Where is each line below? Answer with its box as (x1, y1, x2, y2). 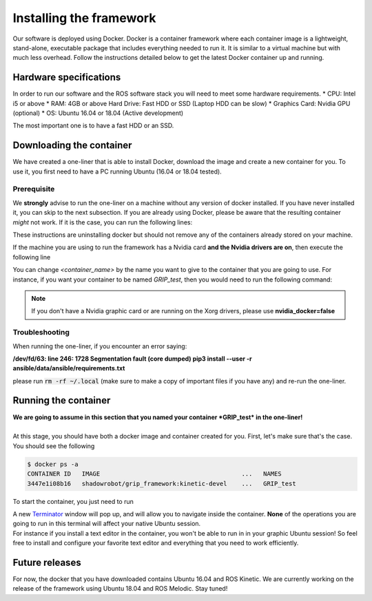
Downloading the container (12, 140, 132, 151)
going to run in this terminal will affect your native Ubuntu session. (12, 520, 201, 528)
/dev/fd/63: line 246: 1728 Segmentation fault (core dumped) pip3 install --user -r (12, 355, 253, 363)
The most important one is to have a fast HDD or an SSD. (12, 121, 174, 130)
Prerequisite (12, 184, 55, 194)
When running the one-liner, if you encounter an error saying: (12, 341, 187, 350)
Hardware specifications (12, 72, 121, 83)
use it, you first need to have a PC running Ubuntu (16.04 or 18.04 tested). (12, 167, 222, 176)
